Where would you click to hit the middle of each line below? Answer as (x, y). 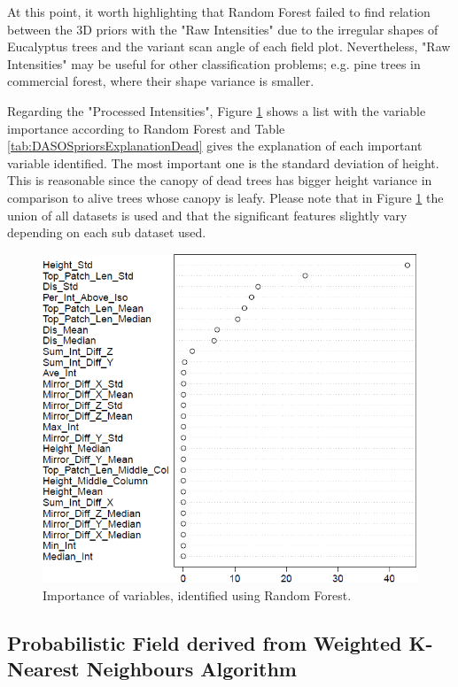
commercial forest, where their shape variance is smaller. (161, 81)
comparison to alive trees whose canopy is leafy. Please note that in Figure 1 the (225, 197)
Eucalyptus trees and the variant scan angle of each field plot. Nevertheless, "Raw (229, 46)
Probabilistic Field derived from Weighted (205, 642)
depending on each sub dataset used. (107, 232)
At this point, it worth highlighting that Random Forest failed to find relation (219, 12)
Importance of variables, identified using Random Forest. (197, 594)
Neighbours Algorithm (191, 669)
